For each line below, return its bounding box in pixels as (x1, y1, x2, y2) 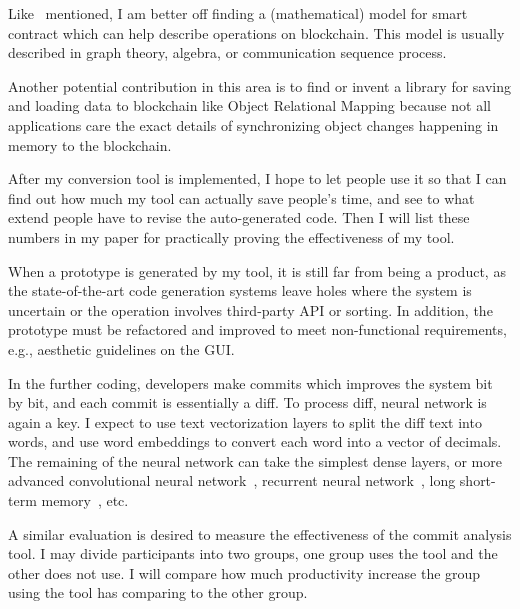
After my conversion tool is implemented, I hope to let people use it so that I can (8, 168, 507, 189)
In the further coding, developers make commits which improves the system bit (8, 372, 493, 393)
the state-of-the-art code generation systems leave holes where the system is (8, 280, 472, 301)
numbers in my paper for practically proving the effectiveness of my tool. (8, 226, 455, 247)
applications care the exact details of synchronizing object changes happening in (8, 114, 499, 135)
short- (459, 470, 496, 491)
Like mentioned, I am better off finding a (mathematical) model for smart (8, 3, 468, 23)
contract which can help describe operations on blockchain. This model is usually (8, 22, 505, 43)
